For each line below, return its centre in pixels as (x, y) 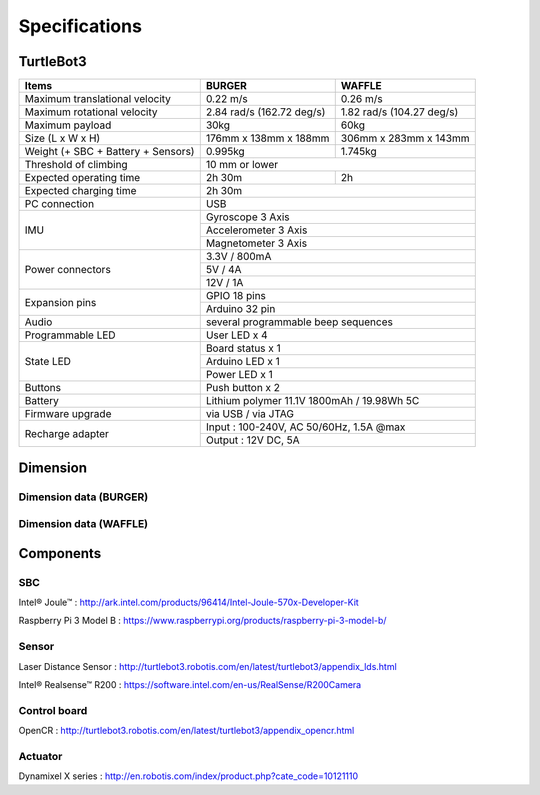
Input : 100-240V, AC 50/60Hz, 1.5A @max (305, 427)
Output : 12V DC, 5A (252, 440)
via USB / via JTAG (250, 414)
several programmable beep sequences (299, 322)
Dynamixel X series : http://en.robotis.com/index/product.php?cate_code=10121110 (188, 776)
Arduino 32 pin (240, 309)
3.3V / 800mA (238, 257)
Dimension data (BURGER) (83, 497)
